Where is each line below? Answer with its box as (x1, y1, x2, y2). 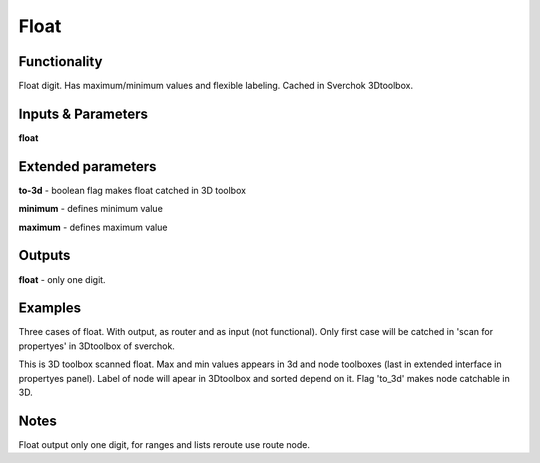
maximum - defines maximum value (18, 221, 168, 233)
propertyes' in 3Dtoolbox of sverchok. (18, 340, 175, 352)
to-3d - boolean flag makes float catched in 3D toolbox (18, 184, 247, 196)
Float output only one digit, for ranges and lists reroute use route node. (18, 438, 310, 450)
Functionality (18, 53, 103, 70)
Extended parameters (18, 158, 157, 175)
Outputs (18, 247, 71, 264)
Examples (18, 300, 82, 317)
